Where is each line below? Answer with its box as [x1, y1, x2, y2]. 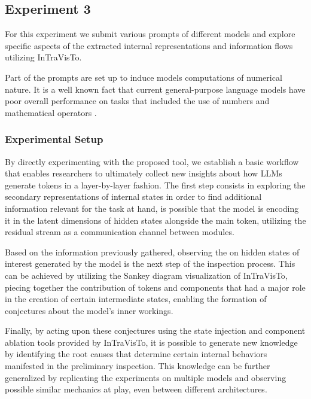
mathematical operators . [5, 106, 97, 118]
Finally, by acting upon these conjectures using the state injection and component [5, 324, 306, 337]
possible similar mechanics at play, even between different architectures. [5, 383, 267, 395]
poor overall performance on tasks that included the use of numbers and [5, 95, 270, 107]
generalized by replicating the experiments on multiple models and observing [5, 371, 286, 383]
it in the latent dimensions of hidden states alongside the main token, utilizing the [5, 214, 306, 226]
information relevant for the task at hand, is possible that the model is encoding [5, 202, 299, 214]
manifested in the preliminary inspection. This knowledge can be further [5, 360, 270, 372]
